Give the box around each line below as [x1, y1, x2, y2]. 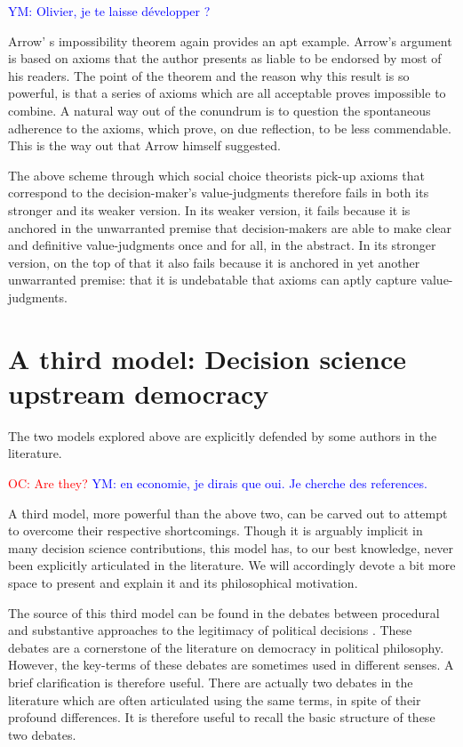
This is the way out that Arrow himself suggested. [8, 136, 281, 155]
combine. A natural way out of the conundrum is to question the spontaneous [8, 100, 431, 119]
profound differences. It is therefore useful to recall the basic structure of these [8, 708, 435, 727]
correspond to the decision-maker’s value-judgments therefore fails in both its [8, 183, 429, 202]
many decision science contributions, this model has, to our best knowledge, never [8, 538, 454, 557]
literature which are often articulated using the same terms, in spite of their [8, 690, 421, 709]
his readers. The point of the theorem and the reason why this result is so [8, 66, 410, 84]
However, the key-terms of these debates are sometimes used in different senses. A [8, 655, 454, 674]
